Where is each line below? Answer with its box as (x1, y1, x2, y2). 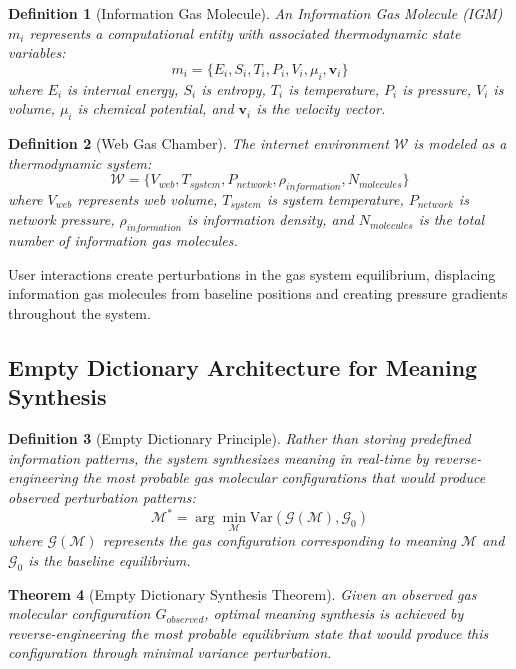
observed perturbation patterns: (8, 486, 196, 507)
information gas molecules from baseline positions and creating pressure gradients (8, 283, 508, 304)
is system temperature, (266, 188, 404, 209)
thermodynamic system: (8, 152, 152, 173)
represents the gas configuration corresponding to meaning (102, 530, 457, 551)
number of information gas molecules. (8, 230, 238, 251)
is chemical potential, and (77, 98, 234, 119)
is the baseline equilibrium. (28, 549, 191, 570)
